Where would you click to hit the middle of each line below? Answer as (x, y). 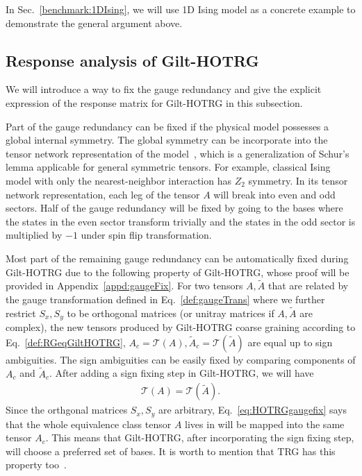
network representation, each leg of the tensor (103, 194)
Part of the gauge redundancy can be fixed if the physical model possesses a (167, 126)
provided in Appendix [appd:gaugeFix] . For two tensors (124, 286)
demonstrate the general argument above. (94, 23)
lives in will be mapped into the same (265, 424)
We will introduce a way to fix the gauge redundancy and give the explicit (164, 89)
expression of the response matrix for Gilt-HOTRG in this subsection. (154, 102)
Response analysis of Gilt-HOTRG (132, 60)
